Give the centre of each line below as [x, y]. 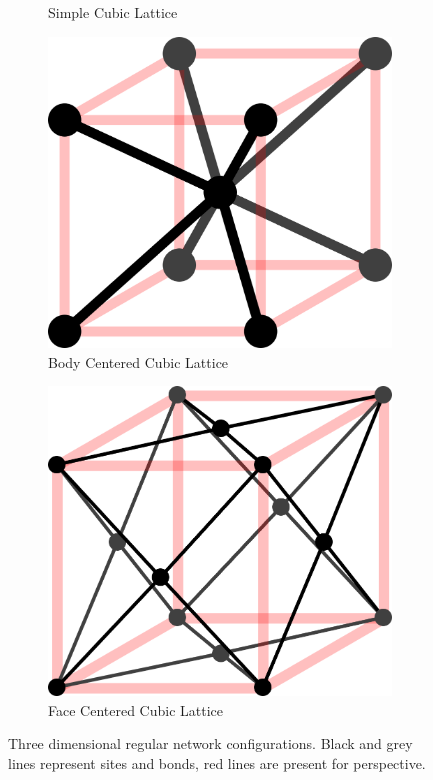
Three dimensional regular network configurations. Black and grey [210, 743]
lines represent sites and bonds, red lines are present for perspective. [217, 762]
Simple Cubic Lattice [113, 12]
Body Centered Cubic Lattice [138, 361]
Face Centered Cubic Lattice [136, 709]
